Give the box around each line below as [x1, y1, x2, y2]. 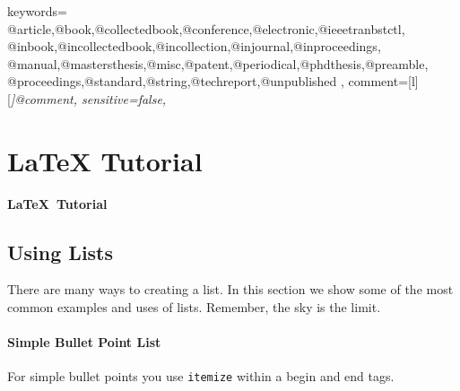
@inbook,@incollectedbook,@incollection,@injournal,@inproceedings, [7, 37, 381, 56]
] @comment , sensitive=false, [10, 89, 167, 108]
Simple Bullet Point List [7, 333, 161, 352]
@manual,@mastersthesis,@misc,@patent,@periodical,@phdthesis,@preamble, [7, 54, 429, 73]
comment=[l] [348, 72, 419, 91]
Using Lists [7, 238, 114, 265]
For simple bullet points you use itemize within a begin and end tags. [7, 367, 395, 386]
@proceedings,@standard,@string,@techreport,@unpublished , [7, 72, 344, 91]
